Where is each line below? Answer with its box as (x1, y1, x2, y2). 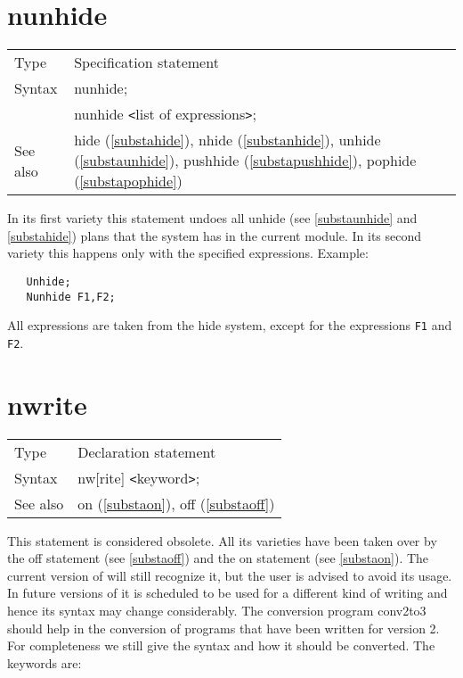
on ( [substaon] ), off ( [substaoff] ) (77, 492, 275, 514)
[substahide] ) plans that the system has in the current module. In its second (7, 226, 422, 244)
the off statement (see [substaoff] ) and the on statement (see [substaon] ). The (7, 549, 429, 567)
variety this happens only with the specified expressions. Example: (7, 244, 369, 262)
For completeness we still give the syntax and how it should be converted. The (7, 636, 435, 655)
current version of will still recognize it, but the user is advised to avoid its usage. (7, 566, 452, 584)
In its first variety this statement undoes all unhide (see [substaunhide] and (7, 209, 418, 227)
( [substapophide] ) (74, 170, 183, 192)
